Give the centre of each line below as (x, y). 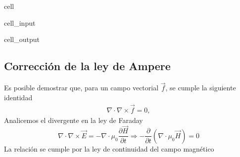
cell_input (20, 22)
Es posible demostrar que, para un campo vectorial (81, 88)
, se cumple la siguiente (201, 88)
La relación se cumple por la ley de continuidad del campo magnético (109, 148)
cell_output (22, 39)
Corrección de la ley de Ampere (87, 66)
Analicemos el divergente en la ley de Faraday (73, 120)
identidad (18, 97)
